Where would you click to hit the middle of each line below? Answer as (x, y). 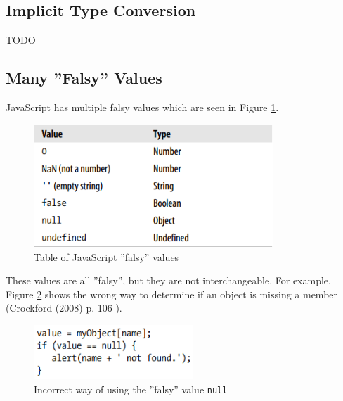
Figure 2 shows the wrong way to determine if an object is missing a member (172, 294)
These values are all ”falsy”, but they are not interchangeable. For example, (168, 280)
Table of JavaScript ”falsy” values (106, 256)
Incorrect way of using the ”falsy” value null (131, 389)
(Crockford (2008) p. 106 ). (64, 308)
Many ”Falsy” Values (84, 78)
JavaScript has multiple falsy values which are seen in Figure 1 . (142, 107)
